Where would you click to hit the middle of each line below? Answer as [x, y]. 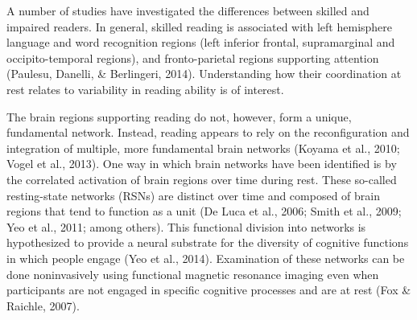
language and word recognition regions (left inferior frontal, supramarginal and [201, 42]
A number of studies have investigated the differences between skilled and [188, 10]
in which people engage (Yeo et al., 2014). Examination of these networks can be [206, 258]
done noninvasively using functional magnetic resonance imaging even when [193, 274]
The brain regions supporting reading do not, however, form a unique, [179, 116]
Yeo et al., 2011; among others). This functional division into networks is [186, 226]
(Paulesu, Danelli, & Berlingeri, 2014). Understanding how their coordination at [204, 74]
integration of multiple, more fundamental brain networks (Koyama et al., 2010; [203, 148]
